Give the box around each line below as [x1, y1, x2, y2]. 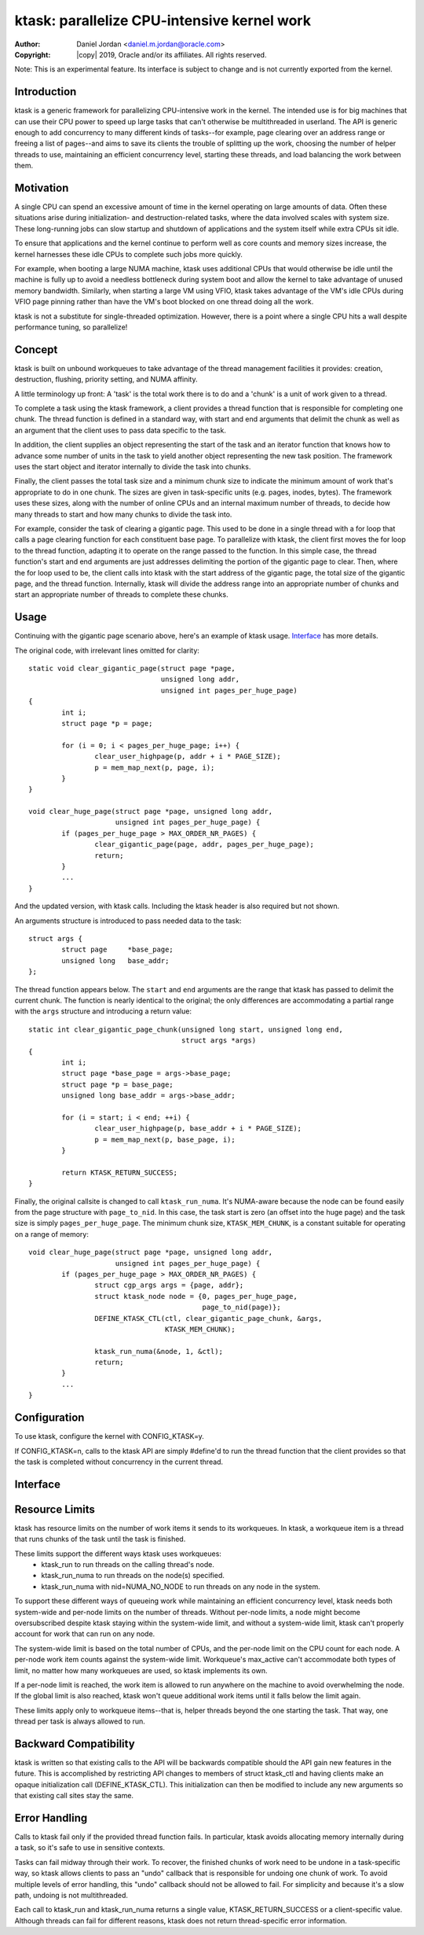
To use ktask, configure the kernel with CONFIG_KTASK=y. [14, 1432, 204, 1441]
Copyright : [14, 50, 51, 59]
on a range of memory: [14, 1229, 90, 1238]
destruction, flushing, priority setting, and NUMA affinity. [14, 374, 198, 384]
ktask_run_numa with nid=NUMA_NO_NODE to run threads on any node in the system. [41, 1581, 321, 1591]
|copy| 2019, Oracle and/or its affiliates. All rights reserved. [76, 50, 267, 59]
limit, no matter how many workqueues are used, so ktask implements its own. [14, 1665, 268, 1675]
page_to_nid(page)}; [202, 1303, 282, 1312]
